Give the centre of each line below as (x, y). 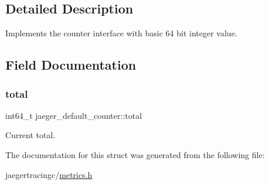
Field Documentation (71, 65)
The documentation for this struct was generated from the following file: (135, 154)
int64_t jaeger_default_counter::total (74, 115)
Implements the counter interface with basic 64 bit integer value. (121, 33)
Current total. (30, 135)
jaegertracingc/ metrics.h (49, 174)
